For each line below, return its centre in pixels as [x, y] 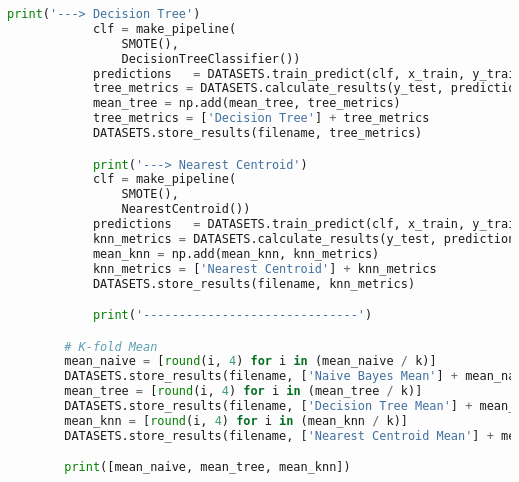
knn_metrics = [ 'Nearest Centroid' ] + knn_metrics [264, 268]
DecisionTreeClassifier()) [211, 58]
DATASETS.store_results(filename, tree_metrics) [257, 133]
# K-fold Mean [111, 346]
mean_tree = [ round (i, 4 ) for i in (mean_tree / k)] [243, 391]
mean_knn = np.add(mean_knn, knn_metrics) [236, 253]
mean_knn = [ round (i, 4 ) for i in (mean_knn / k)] [236, 420]
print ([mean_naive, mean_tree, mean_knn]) [207, 467]
